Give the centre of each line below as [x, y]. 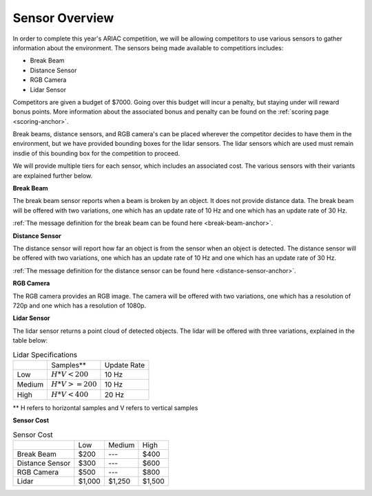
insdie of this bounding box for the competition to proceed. [96, 153]
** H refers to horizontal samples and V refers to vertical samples [105, 408]
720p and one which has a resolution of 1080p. [80, 305]
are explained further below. [53, 175]
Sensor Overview [63, 18]
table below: [30, 341]
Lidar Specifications [45, 354]
